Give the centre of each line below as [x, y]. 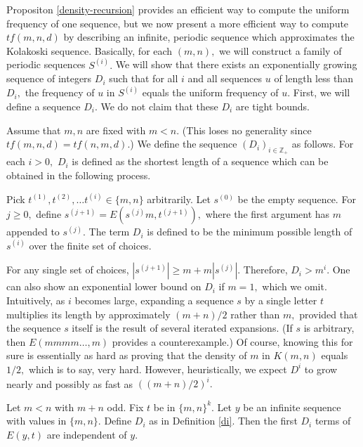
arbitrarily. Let [179, 199]
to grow [321, 369]
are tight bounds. [272, 106]
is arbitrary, [329, 328]
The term [109, 232]
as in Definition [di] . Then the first [223, 421]
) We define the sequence [184, 144]
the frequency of [60, 92]
